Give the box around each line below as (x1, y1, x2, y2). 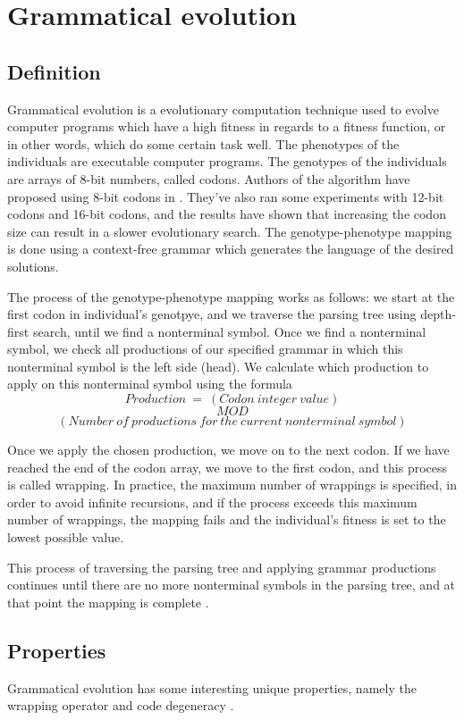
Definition (7, 57, 101, 85)
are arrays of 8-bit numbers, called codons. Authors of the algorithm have (7, 169, 410, 188)
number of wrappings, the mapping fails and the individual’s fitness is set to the (7, 510, 446, 529)
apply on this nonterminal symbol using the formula (7, 374, 292, 393)
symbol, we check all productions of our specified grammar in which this (7, 339, 403, 358)
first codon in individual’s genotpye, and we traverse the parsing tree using (7, 305, 417, 323)
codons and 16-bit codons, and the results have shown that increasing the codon (7, 205, 446, 223)
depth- (420, 305, 456, 323)
